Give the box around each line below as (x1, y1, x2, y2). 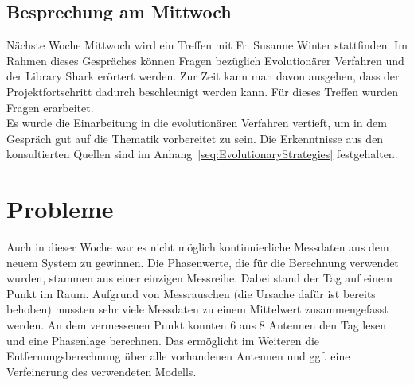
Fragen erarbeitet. (6, 99, 94, 115)
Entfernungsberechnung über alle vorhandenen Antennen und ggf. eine (6, 348, 350, 364)
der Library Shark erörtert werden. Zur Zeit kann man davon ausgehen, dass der (6, 68, 400, 84)
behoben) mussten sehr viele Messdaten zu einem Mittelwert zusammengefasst (6, 301, 389, 317)
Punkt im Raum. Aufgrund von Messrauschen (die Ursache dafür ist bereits (6, 285, 376, 301)
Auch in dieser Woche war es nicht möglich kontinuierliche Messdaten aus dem (6, 239, 389, 255)
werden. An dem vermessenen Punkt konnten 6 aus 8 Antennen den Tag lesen (6, 317, 386, 333)
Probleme (6, 192, 114, 225)
